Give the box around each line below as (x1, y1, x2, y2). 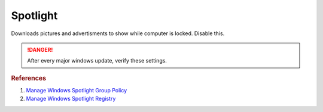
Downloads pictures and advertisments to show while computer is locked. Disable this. (11, 30, 225, 37)
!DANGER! (27, 46, 53, 53)
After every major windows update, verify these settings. (27, 57, 167, 64)
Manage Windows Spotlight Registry (26, 95, 116, 102)
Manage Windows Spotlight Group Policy (26, 86, 127, 94)
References (11, 74, 47, 82)
